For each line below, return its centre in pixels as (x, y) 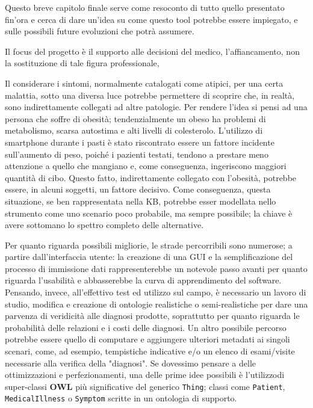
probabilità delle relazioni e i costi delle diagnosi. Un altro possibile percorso (146, 327)
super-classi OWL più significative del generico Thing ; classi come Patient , (145, 386)
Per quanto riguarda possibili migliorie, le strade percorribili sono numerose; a (149, 245)
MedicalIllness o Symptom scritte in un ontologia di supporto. (121, 398)
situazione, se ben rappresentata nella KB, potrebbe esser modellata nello (141, 201)
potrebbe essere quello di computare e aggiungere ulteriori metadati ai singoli (147, 339)
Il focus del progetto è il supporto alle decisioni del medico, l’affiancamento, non (152, 51)
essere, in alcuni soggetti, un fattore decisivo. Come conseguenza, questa (138, 189)
